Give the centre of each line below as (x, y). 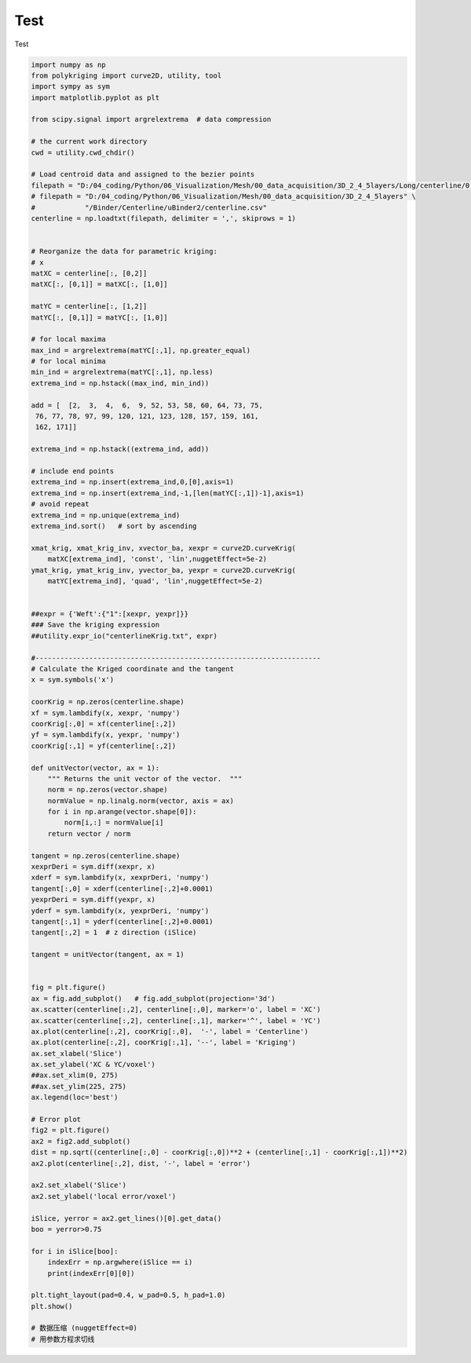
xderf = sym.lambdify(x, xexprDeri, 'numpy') (120, 878)
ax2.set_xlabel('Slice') (79, 1185)
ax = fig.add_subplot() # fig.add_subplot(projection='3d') (153, 998)
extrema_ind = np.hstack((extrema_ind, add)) (120, 449)
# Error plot (56, 1120)
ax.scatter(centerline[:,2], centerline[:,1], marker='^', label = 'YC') (176, 1020)
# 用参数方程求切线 (63, 1339)
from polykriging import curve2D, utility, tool (126, 75)
